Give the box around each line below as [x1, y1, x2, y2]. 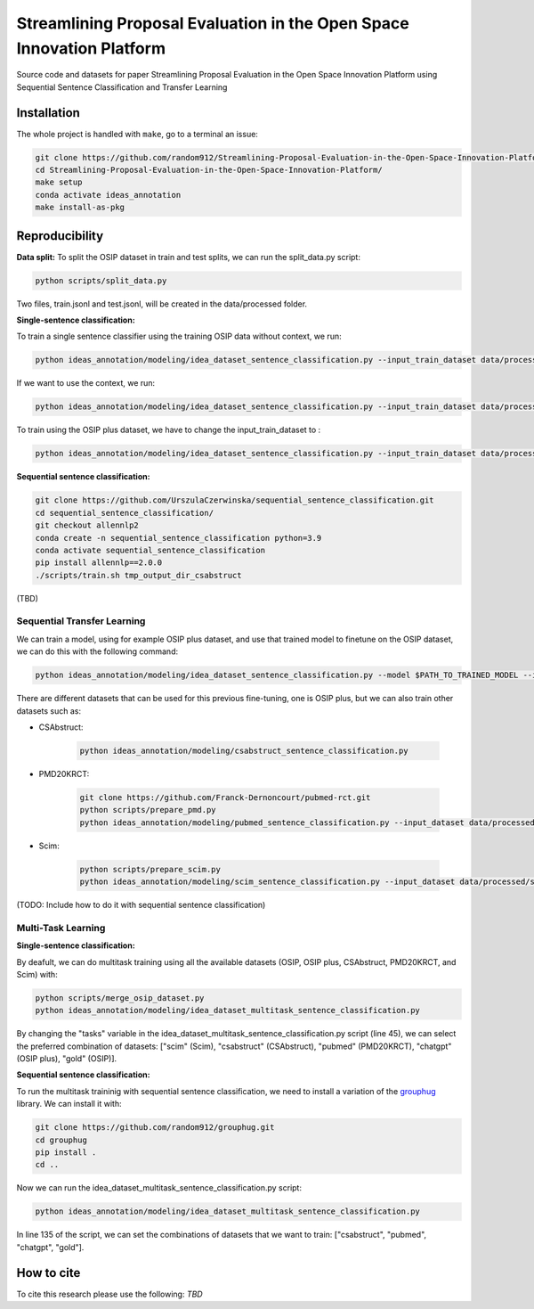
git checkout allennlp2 [35, 520, 140, 530]
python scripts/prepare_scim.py [79, 864, 222, 874]
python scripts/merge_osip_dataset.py [35, 993, 205, 1002]
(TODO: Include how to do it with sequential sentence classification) [16, 900, 266, 911]
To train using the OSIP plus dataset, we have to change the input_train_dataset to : [16, 424, 321, 436]
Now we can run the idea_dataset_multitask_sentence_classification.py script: [16, 1182, 303, 1193]
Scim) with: [16, 969, 58, 979]
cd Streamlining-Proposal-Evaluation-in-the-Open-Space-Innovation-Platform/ [35, 165, 383, 176]
